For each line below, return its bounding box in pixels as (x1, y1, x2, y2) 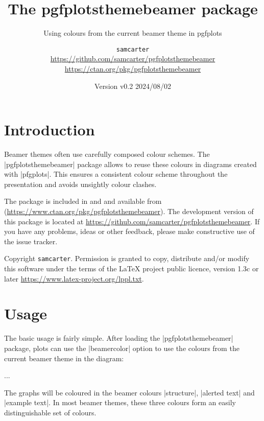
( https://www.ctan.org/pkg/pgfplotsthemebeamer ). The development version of (4, 206, 254, 217)
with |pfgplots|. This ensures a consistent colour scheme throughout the (4, 169, 228, 179)
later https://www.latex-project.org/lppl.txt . (4, 273, 144, 284)
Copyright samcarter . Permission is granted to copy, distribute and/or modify (4, 253, 250, 264)
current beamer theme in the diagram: (4, 353, 124, 363)
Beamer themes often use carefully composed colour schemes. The (4, 149, 210, 159)
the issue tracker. (4, 236, 58, 246)
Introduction (4, 119, 95, 140)
